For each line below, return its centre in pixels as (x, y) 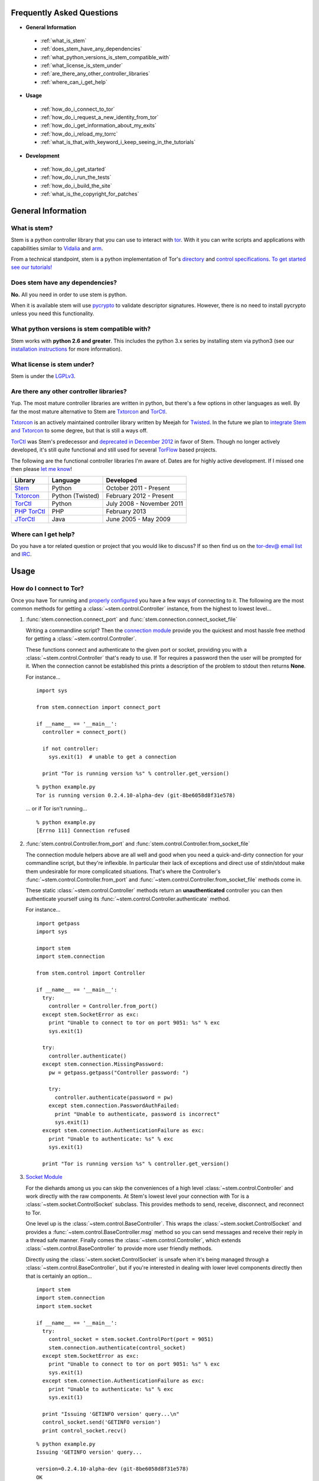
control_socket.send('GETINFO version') (102, 1422)
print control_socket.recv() (84, 1430)
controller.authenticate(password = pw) (114, 1097)
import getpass (58, 923)
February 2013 (126, 511)
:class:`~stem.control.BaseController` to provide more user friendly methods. (119, 1248)
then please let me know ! (41, 469)
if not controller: (70, 748)
